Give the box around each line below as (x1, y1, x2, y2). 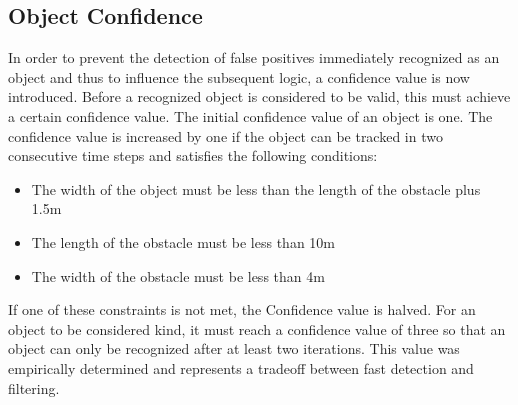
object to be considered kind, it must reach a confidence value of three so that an (8, 318, 506, 339)
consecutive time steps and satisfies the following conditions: (8, 145, 378, 166)
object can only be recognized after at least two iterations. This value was (8, 338, 460, 359)
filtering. (8, 377, 60, 398)
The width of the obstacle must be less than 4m (31, 265, 325, 286)
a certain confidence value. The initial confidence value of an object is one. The (8, 105, 493, 126)
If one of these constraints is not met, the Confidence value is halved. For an (8, 299, 476, 320)
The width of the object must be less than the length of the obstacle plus (31, 178, 481, 199)
